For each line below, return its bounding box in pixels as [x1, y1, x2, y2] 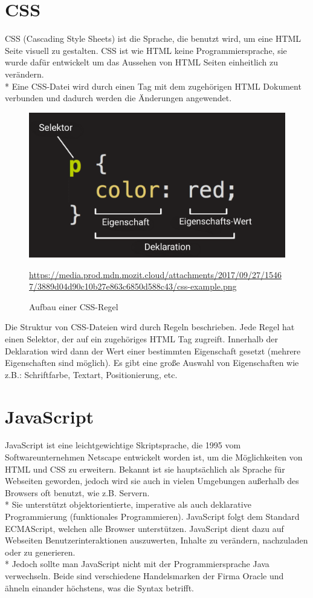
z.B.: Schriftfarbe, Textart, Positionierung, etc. [5, 368, 178, 380]
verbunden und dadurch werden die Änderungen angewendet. [5, 91, 232, 104]
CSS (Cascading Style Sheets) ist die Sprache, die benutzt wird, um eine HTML [5, 32, 302, 45]
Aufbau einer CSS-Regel [29, 300, 118, 313]
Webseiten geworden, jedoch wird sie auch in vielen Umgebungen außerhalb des [5, 474, 299, 487]
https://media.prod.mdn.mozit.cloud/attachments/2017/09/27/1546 [29, 268, 282, 281]
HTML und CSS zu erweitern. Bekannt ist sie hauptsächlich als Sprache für [5, 462, 285, 475]
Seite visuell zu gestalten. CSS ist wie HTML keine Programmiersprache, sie [5, 44, 287, 56]
